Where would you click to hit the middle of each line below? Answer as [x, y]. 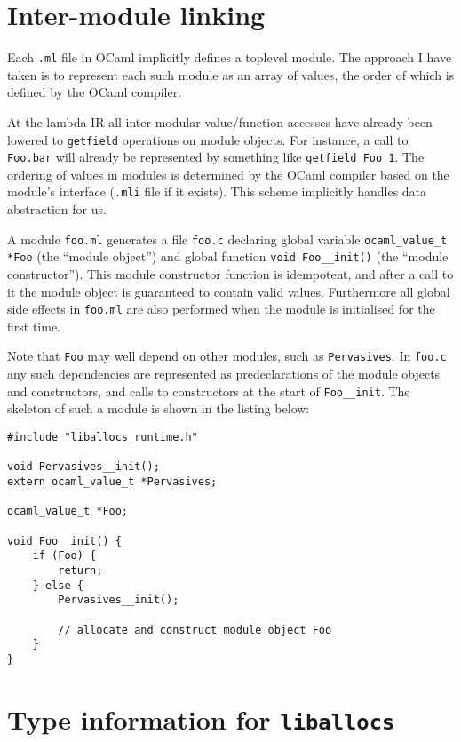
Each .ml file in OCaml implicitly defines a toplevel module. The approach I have [230, 57]
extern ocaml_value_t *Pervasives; [112, 481]
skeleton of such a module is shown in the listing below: [159, 408]
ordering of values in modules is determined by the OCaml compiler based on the [228, 174]
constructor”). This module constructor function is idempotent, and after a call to [230, 274]
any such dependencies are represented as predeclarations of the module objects [224, 374]
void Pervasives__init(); [83, 467]
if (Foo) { [64, 556]
